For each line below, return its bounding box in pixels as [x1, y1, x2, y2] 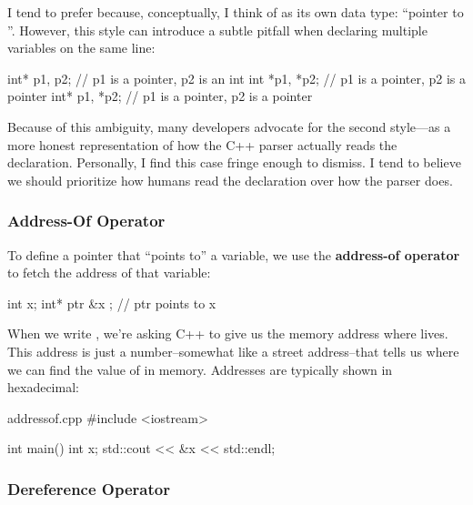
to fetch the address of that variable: [7, 263, 211, 282]
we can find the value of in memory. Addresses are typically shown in [7, 359, 393, 379]
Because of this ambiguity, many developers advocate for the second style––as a [7, 116, 451, 136]
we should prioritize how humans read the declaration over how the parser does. [7, 170, 453, 189]
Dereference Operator [7, 477, 170, 500]
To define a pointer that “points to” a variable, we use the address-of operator [7, 245, 460, 264]
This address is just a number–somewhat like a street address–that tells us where [7, 341, 459, 360]
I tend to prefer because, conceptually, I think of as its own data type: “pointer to [7, 3, 464, 21]
